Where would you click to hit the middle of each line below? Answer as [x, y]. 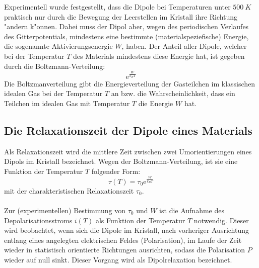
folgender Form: [116, 171]
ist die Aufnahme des [192, 210]
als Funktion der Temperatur [140, 220]
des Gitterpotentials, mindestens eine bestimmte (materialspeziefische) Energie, [126, 36]
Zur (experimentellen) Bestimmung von [65, 210]
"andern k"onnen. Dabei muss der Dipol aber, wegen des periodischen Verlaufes [126, 26]
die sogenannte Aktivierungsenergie [58, 46]
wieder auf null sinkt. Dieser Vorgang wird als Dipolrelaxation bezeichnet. [118, 259]
